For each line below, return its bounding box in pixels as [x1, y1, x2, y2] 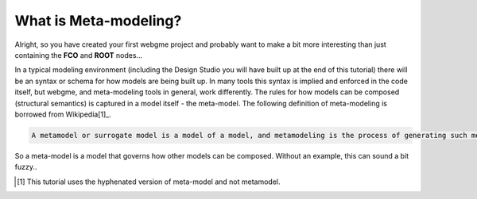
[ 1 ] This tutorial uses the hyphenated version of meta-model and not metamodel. [17, 177, 281, 186]
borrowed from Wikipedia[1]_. [14, 109, 111, 119]
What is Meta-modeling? [14, 12, 182, 29]
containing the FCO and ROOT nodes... [14, 50, 143, 59]
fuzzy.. [14, 163, 37, 172]
